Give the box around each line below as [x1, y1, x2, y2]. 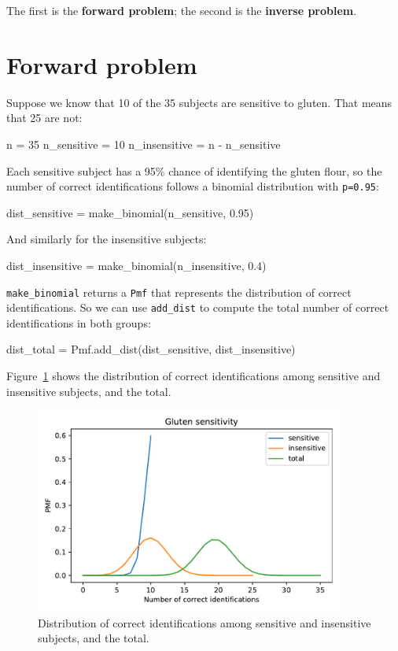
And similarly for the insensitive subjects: [6, 231, 207, 247]
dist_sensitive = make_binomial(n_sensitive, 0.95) [6, 204, 254, 220]
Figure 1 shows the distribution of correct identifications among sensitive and [6, 368, 381, 384]
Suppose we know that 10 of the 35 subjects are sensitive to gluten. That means [6, 94, 392, 110]
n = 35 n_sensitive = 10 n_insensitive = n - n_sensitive [6, 135, 281, 152]
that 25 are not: [6, 109, 83, 126]
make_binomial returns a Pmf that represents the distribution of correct [6, 283, 352, 300]
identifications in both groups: [6, 314, 151, 331]
